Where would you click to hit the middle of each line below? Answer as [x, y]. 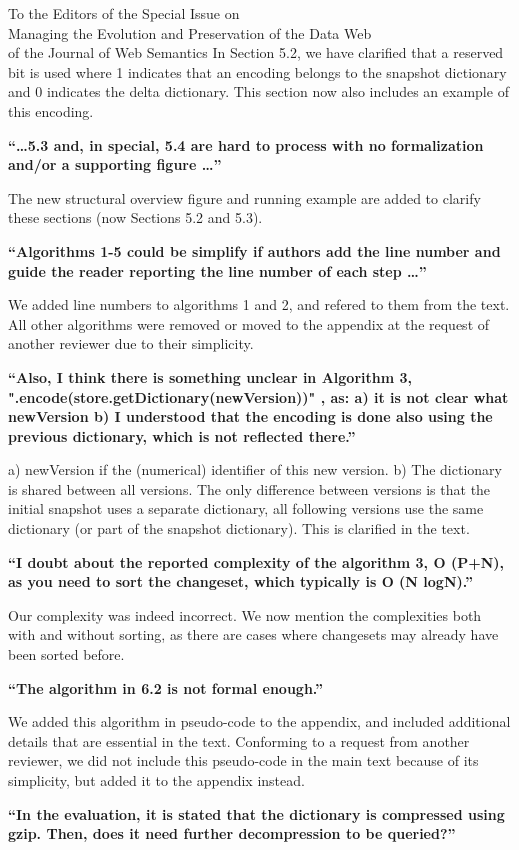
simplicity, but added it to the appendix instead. [156, 780]
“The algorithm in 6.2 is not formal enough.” [166, 687]
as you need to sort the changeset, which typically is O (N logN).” [240, 581]
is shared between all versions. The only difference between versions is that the [249, 488]
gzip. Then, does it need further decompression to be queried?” [232, 833]
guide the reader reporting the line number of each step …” [217, 270]
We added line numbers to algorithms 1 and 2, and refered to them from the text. [259, 304]
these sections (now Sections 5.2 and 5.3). [135, 217]
